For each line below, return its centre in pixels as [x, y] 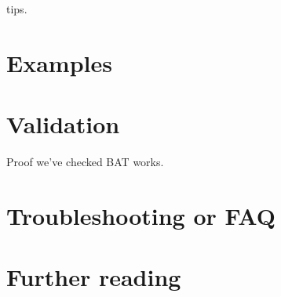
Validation [63, 124]
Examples [59, 62]
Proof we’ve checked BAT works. [85, 162]
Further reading [94, 277]
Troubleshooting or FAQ [141, 215]
